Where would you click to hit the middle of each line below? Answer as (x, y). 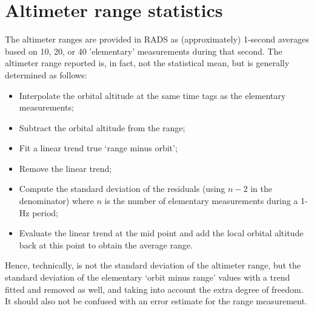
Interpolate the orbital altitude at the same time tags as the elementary (152, 95)
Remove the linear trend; (65, 168)
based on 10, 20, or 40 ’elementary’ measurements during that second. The (144, 51)
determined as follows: (46, 74)
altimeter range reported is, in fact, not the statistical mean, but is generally (147, 63)
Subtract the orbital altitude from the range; (102, 127)
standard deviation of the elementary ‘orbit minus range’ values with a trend (148, 277)
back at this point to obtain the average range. (106, 244)
